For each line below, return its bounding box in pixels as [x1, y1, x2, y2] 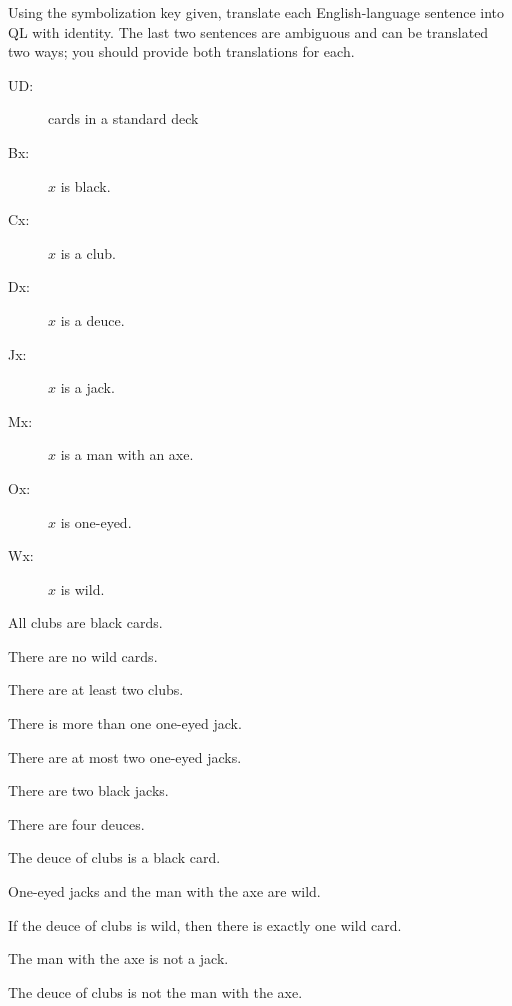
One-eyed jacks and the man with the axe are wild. [8, 881, 321, 902]
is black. [60, 175, 111, 196]
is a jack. [60, 377, 115, 398]
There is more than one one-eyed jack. [8, 713, 242, 734]
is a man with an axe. [60, 444, 194, 465]
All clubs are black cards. [8, 612, 163, 633]
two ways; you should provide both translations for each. [8, 41, 355, 62]
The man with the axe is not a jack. [8, 948, 229, 969]
